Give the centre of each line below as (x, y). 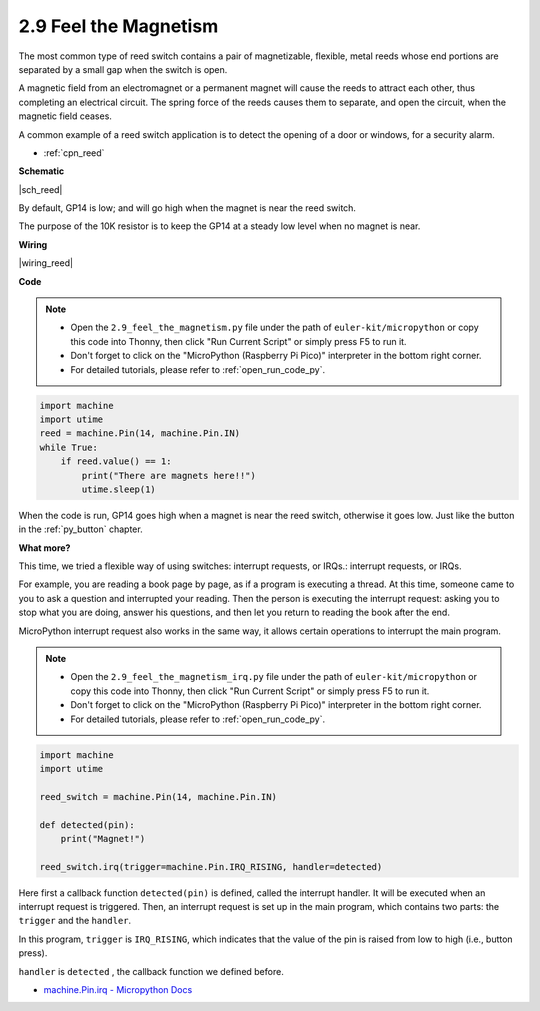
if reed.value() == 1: (116, 461)
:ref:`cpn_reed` (74, 152)
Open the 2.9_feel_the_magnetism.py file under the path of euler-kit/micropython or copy (274, 327)
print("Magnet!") (103, 838)
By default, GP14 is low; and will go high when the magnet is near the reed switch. (187, 208)
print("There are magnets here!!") (169, 475)
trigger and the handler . (75, 921)
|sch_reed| (40, 189)
